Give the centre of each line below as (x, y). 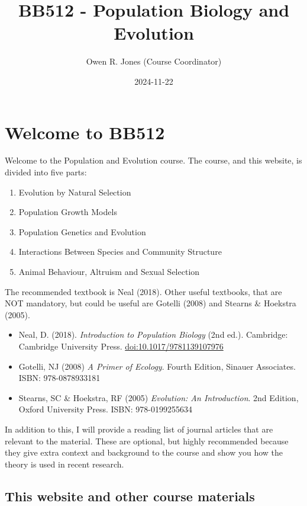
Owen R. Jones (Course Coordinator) (154, 61)
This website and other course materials (130, 496)
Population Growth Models (68, 212)
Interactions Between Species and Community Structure (120, 252)
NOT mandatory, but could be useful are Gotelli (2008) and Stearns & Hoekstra (151, 303)
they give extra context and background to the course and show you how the (144, 452)
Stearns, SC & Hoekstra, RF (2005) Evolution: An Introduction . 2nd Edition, (159, 397)
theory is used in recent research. (64, 464)
